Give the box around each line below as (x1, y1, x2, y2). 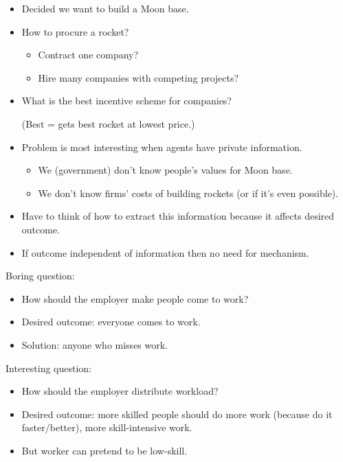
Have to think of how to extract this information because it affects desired (21, 209, 335, 223)
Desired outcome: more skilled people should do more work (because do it (21, 406, 333, 421)
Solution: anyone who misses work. (21, 337, 168, 351)
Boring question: (5, 268, 75, 283)
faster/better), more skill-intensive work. (21, 420, 192, 435)
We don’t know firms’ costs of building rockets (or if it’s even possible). (38, 185, 339, 200)
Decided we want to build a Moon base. (21, 1, 189, 15)
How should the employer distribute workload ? (21, 384, 219, 398)
